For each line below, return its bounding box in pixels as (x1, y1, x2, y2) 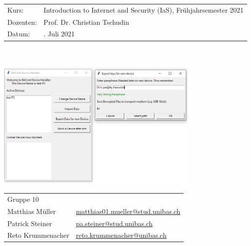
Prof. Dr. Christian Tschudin (43, 16, 129, 27)
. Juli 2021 (43, 29, 75, 39)
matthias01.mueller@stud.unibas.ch (76, 206, 181, 216)
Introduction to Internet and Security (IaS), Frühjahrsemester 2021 (43, 4, 244, 15)
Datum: (7, 29, 30, 39)
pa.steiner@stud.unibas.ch (76, 218, 153, 228)
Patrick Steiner (7, 218, 52, 228)
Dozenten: (7, 16, 37, 27)
